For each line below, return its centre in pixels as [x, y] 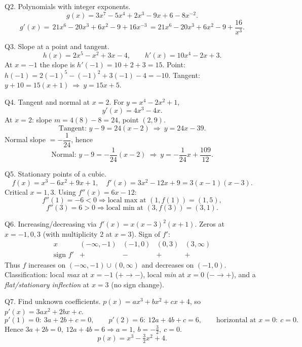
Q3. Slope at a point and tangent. [57, 46]
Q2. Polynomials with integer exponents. [68, 6]
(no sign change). [138, 284]
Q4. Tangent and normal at [47, 101]
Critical [16, 191]
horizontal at [236, 320]
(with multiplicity [70, 233]
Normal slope [25, 139]
